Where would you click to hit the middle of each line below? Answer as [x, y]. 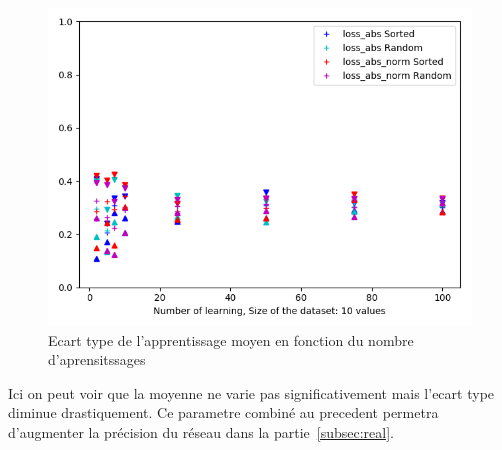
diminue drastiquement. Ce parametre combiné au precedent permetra [223, 412]
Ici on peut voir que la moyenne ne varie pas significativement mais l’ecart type [251, 392]
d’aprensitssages [97, 359]
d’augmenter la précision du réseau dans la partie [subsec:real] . [201, 431]
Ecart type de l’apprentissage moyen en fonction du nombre [231, 339]
